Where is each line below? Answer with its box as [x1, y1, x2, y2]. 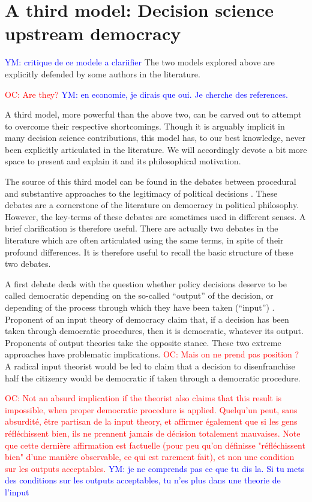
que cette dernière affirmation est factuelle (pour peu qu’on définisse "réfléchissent [5, 438, 305, 451]
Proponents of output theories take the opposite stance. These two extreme [5, 336, 281, 348]
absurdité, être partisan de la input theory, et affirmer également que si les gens [5, 415, 298, 428]
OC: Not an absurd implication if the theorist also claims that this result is [5, 392, 282, 404]
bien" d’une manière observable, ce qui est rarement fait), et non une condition [5, 450, 295, 463]
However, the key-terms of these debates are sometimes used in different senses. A [5, 210, 306, 223]
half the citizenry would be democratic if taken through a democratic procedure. [5, 371, 301, 384]
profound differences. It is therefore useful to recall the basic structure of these [5, 245, 293, 258]
